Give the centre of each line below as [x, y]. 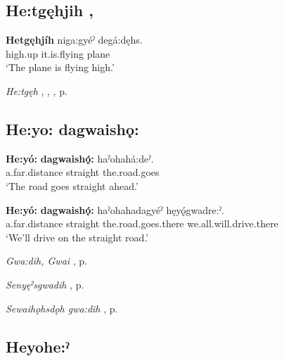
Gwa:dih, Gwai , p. [46, 261]
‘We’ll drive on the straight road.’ [77, 237]
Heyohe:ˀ [38, 346]
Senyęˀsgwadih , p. [45, 284]
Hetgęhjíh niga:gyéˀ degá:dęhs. [74, 40]
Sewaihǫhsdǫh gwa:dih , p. [62, 308]
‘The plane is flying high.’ [60, 67]
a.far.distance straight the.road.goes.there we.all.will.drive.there [142, 223]
